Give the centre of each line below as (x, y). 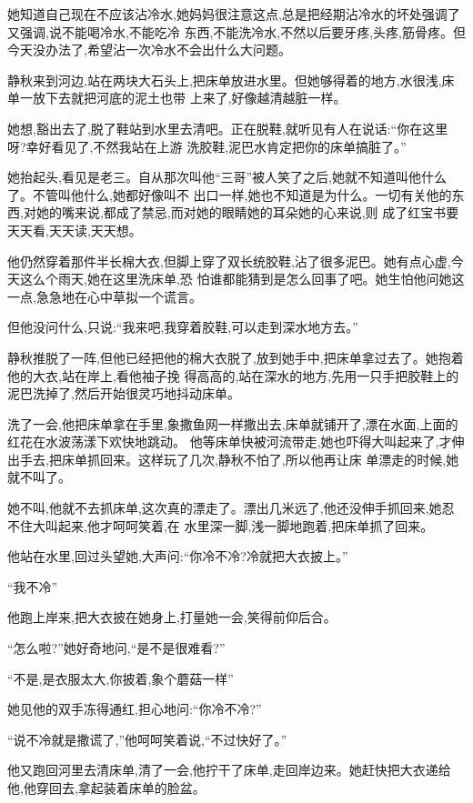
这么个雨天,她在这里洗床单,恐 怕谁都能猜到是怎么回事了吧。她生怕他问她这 (242, 279)
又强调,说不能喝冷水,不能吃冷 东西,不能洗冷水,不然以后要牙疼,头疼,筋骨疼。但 (237, 31)
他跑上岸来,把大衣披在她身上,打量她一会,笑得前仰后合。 (172, 617)
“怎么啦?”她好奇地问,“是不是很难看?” (116, 648)
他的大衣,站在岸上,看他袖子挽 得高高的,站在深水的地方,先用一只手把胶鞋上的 (233, 375)
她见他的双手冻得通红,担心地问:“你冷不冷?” (135, 709)
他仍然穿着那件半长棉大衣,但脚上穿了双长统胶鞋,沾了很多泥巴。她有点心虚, (229, 261)
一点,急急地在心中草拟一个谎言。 (105, 296)
